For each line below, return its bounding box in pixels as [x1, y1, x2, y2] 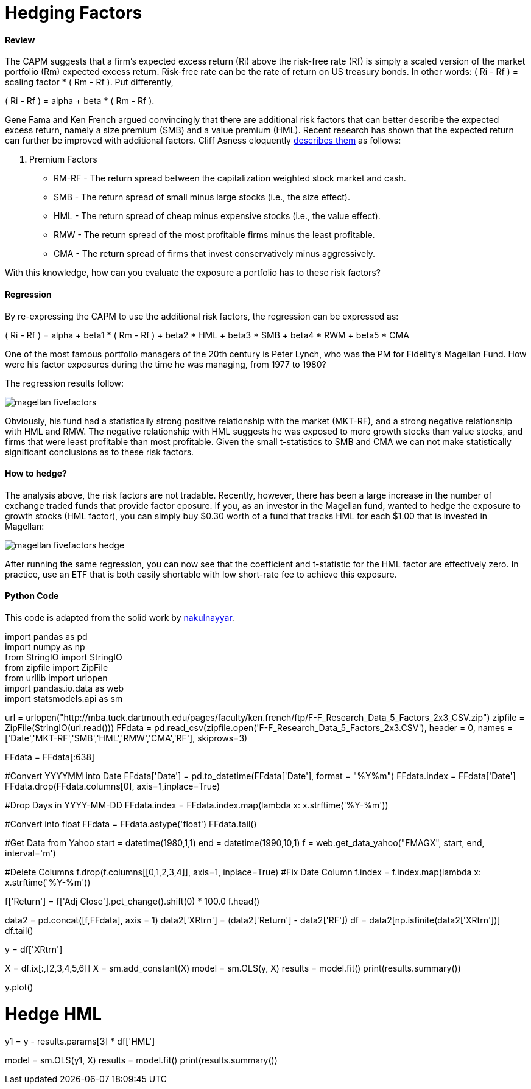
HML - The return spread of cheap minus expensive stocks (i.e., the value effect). [54, 211, 381, 222]
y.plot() [5, 982, 33, 993]
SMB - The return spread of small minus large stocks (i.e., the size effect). [54, 192, 350, 203]
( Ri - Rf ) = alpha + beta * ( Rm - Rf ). [5, 96, 155, 107]
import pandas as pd [5, 631, 88, 642]
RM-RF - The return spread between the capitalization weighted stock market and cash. [54, 173, 406, 184]
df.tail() [5, 925, 33, 936]
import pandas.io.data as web [5, 683, 124, 694]
